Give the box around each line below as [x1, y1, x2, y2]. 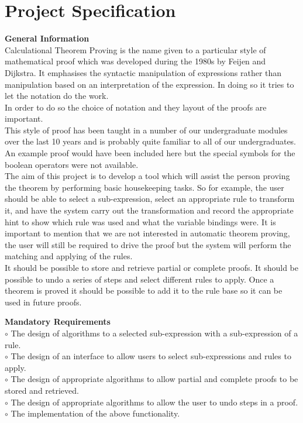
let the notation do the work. [5, 90, 109, 102]
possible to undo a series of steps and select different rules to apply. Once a [5, 273, 274, 285]
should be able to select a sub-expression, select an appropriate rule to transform [5, 192, 295, 205]
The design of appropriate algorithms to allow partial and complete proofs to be [11, 373, 298, 385]
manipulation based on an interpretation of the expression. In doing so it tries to [5, 78, 294, 90]
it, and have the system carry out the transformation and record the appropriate [5, 204, 294, 216]
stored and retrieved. [5, 384, 79, 396]
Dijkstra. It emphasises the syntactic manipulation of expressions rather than [5, 66, 282, 78]
